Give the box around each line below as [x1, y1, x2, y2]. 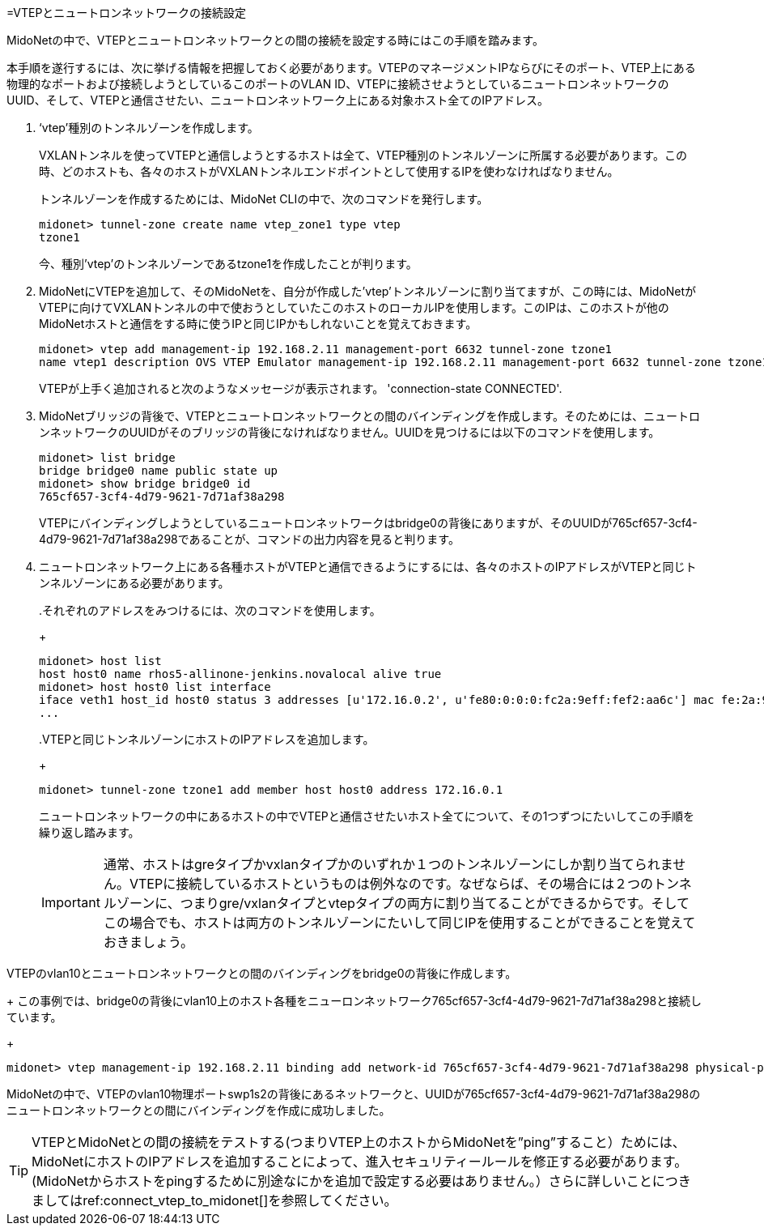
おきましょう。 [103, 934, 194, 950]
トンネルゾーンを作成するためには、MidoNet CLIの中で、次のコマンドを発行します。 [39, 192, 489, 206]
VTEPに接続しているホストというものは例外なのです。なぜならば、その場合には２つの [129, 876, 654, 892]
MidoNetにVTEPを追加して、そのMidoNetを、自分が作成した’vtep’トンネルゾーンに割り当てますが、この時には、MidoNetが [39, 284, 697, 298]
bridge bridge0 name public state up [39, 464, 278, 477]
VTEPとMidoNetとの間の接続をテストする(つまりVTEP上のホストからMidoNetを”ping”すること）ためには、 [32, 1134, 685, 1150]
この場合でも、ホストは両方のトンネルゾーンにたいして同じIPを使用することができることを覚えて [103, 914, 696, 931]
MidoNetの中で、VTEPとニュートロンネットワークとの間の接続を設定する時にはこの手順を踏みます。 [6, 33, 544, 47]
